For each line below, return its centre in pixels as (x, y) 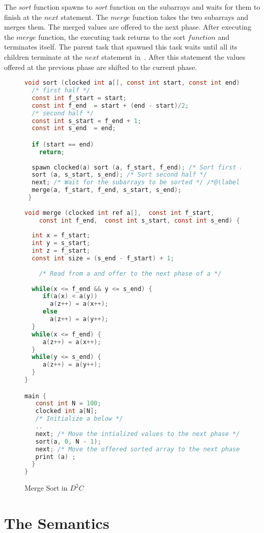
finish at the (23, 17)
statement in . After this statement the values (174, 56)
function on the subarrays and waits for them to (185, 7)
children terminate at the (43, 56)
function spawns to (63, 7)
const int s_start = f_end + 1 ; (87, 121)
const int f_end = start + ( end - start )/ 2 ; (110, 105)
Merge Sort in (46, 488)
